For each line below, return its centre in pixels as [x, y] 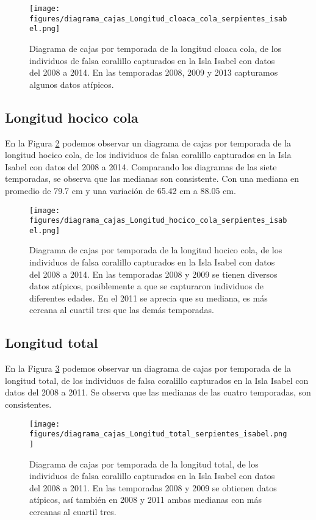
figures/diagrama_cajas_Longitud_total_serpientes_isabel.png [158, 434]
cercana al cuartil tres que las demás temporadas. [122, 310]
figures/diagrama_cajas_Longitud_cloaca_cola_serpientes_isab [158, 19]
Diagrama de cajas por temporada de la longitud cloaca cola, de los [156, 48]
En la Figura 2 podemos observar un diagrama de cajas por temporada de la [148, 143]
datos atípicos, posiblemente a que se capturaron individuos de [146, 286]
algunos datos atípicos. [72, 84]
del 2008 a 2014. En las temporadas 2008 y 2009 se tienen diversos [153, 274]
